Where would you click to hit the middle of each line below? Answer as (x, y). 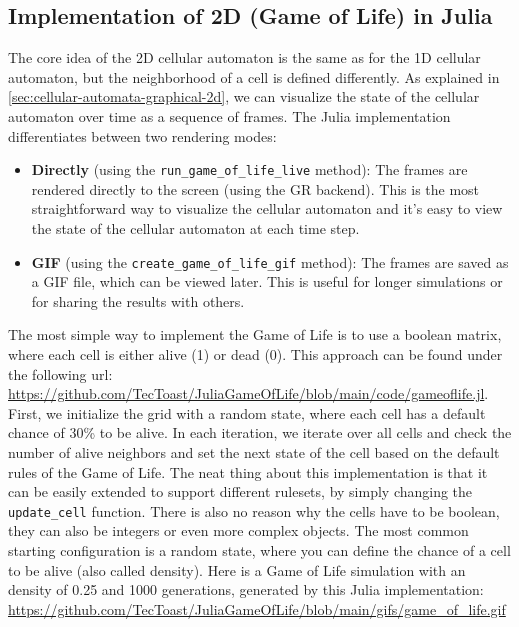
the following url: (60, 373)
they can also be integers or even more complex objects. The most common (238, 530)
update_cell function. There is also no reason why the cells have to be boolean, (254, 510)
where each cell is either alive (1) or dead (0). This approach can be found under (255, 354)
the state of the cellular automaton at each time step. (195, 228)
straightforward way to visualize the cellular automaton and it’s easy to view (267, 208)
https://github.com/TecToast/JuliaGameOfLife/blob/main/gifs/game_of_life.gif (257, 608)
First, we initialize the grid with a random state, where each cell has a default (247, 412)
